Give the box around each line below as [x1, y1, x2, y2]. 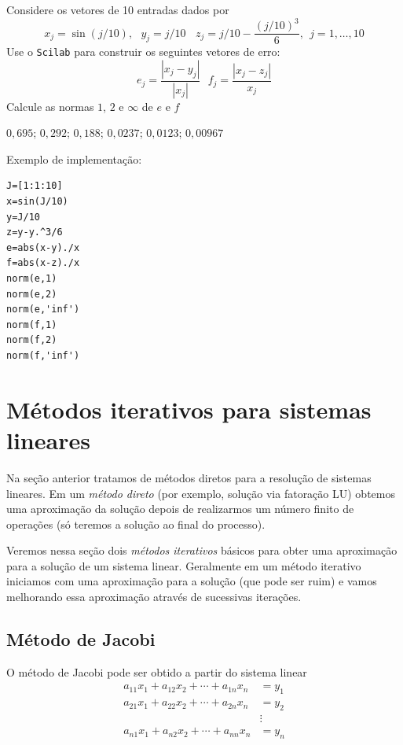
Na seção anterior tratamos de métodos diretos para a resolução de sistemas [6, 469, 372, 485]
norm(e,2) [6, 288, 57, 300]
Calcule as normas [6, 98, 94, 114]
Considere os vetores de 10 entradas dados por [6, 2, 229, 17]
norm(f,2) [6, 334, 57, 346]
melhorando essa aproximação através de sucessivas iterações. [6, 588, 302, 605]
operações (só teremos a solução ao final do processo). [6, 515, 266, 532]
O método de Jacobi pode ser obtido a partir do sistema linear [6, 663, 307, 680]
